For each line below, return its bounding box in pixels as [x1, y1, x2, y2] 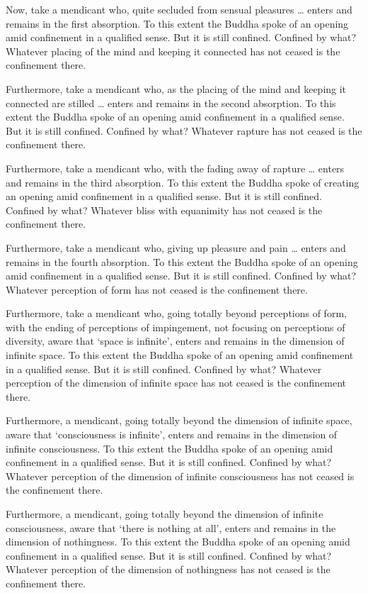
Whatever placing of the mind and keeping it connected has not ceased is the [6, 43, 340, 58]
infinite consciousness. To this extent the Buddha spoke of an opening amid [6, 440, 333, 455]
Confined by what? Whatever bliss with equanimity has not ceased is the [6, 202, 323, 217]
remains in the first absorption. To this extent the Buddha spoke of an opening [6, 16, 349, 31]
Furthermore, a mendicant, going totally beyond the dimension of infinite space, [6, 413, 352, 428]
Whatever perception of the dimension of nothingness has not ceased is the [6, 562, 330, 577]
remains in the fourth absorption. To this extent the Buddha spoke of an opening [6, 254, 358, 269]
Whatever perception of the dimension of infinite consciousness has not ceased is [6, 468, 355, 483]
